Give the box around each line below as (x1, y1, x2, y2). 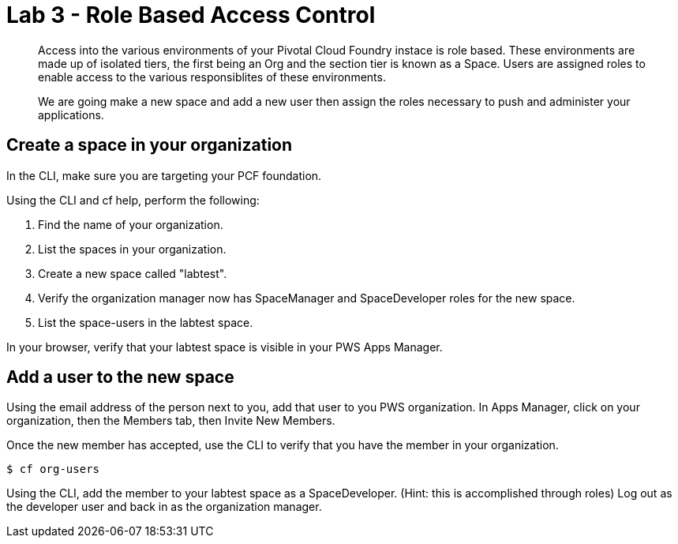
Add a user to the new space (6, 367, 234, 388)
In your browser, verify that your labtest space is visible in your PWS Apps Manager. (6, 340, 443, 354)
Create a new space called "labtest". (38, 266, 227, 280)
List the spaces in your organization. (38, 242, 227, 256)
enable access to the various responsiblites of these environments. (38, 69, 386, 84)
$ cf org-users (6, 463, 100, 476)
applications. (38, 107, 104, 122)
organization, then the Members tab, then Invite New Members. (6, 414, 335, 428)
